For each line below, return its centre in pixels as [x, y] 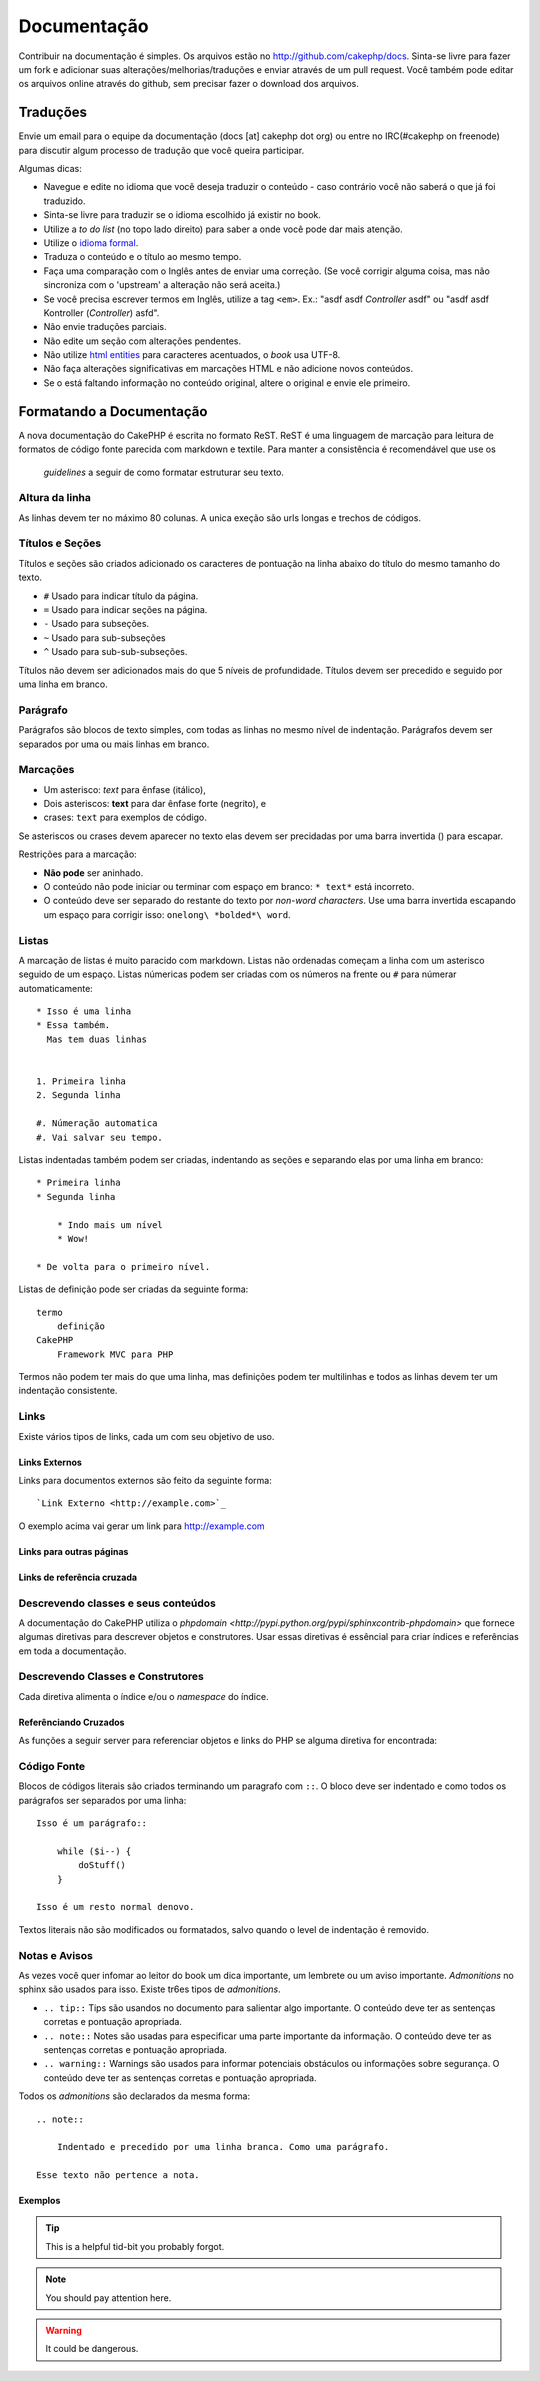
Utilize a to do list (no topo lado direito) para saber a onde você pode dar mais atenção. [223, 229]
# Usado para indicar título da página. [121, 596]
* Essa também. [73, 1025]
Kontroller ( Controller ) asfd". [101, 312]
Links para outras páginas [73, 1551]
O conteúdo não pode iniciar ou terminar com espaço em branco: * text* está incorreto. [229, 886]
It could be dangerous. [92, 2349]
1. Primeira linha [81, 1081]
